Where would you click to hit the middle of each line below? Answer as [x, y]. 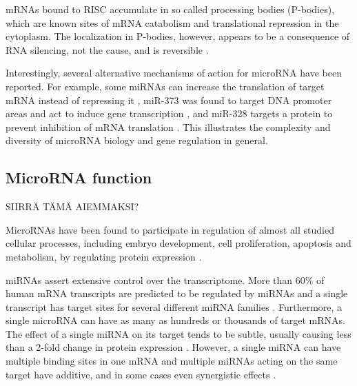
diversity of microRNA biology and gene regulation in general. [137, 140]
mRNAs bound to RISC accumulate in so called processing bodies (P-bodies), [170, 9]
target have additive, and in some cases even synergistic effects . [141, 374]
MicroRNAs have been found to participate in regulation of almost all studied [170, 229]
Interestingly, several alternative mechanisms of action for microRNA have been [174, 73]
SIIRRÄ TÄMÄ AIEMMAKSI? [72, 206]
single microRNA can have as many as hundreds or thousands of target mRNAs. [175, 320]
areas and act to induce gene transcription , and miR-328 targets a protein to [169, 113]
